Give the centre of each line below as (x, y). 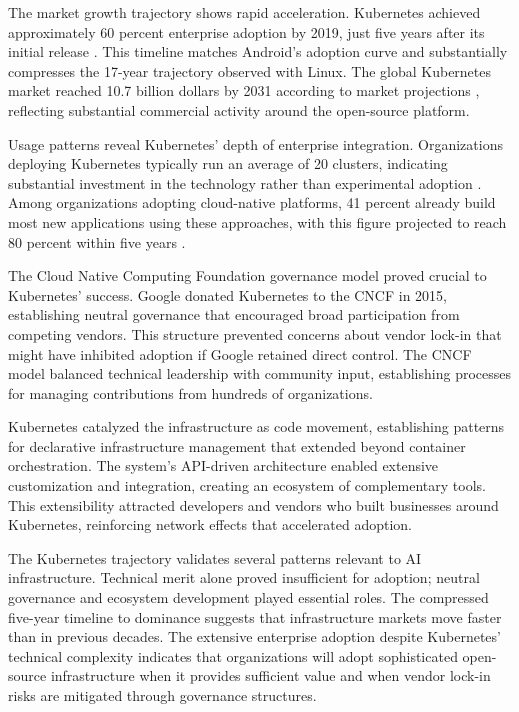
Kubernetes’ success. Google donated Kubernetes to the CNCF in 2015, (228, 294)
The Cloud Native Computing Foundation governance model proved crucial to (247, 275)
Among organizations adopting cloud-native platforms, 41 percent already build (252, 202)
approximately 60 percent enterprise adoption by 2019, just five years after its (246, 31)
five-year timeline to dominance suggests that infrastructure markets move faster (255, 616)
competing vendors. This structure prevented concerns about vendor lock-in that (255, 333)
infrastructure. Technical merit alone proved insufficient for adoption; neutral (244, 577)
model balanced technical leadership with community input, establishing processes (259, 373)
